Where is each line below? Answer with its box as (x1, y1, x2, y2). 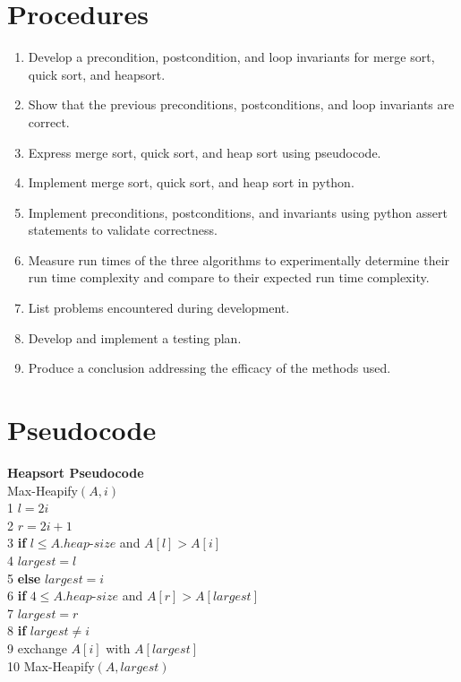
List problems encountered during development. (28, 298, 290, 317)
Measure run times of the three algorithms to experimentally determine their (28, 250, 450, 269)
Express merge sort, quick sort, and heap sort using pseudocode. (28, 142, 381, 161)
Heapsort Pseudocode (7, 462, 144, 481)
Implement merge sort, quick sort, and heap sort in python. (28, 173, 354, 192)
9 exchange (7, 638, 67, 657)
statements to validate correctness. (28, 220, 218, 239)
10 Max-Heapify (7, 656, 95, 675)
